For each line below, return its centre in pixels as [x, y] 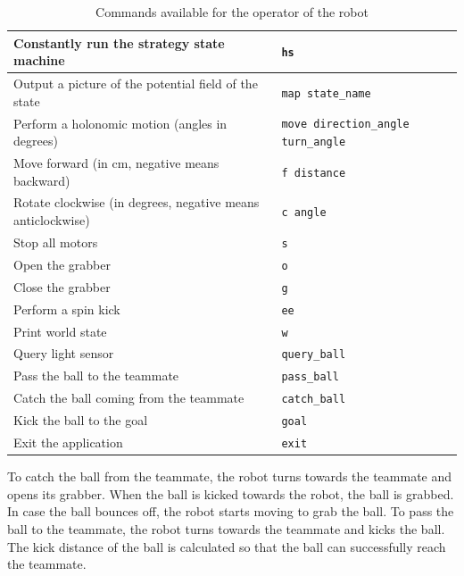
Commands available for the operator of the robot [232, 12]
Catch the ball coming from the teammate [129, 398]
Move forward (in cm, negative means [116, 163]
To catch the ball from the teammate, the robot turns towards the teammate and [230, 476]
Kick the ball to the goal [81, 420]
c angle [304, 213]
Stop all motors [56, 242]
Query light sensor [64, 353]
